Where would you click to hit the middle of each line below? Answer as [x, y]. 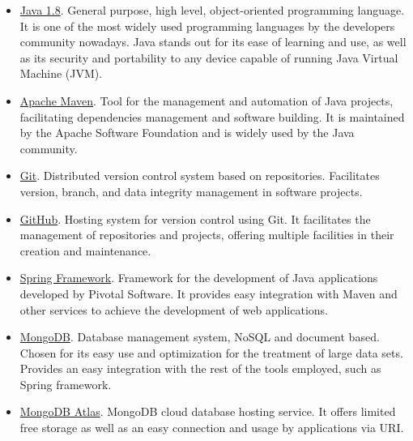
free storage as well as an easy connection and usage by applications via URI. [212, 428]
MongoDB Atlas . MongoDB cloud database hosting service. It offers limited [208, 411]
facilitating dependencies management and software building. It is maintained [212, 116]
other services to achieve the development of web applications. [174, 309]
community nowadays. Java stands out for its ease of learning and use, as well [213, 42]
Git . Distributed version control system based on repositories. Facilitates [200, 176]
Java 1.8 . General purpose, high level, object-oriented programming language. [212, 10]
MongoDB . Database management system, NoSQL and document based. [200, 337]
